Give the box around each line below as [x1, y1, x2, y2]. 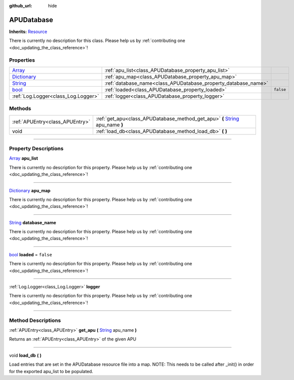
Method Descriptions [9, 317, 61, 324]
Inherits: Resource [9, 29, 47, 35]
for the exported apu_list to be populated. [9, 368, 93, 374]
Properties [9, 57, 36, 64]
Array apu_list [9, 155, 38, 161]
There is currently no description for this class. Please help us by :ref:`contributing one [9, 37, 185, 44]
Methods [9, 105, 32, 112]
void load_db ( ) [9, 352, 42, 358]
